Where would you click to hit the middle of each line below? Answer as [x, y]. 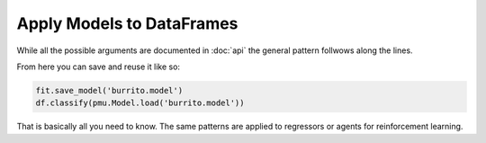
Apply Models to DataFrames [127, 23]
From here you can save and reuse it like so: [98, 67]
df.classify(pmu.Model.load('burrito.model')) [140, 103]
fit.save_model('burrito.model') [109, 90]
